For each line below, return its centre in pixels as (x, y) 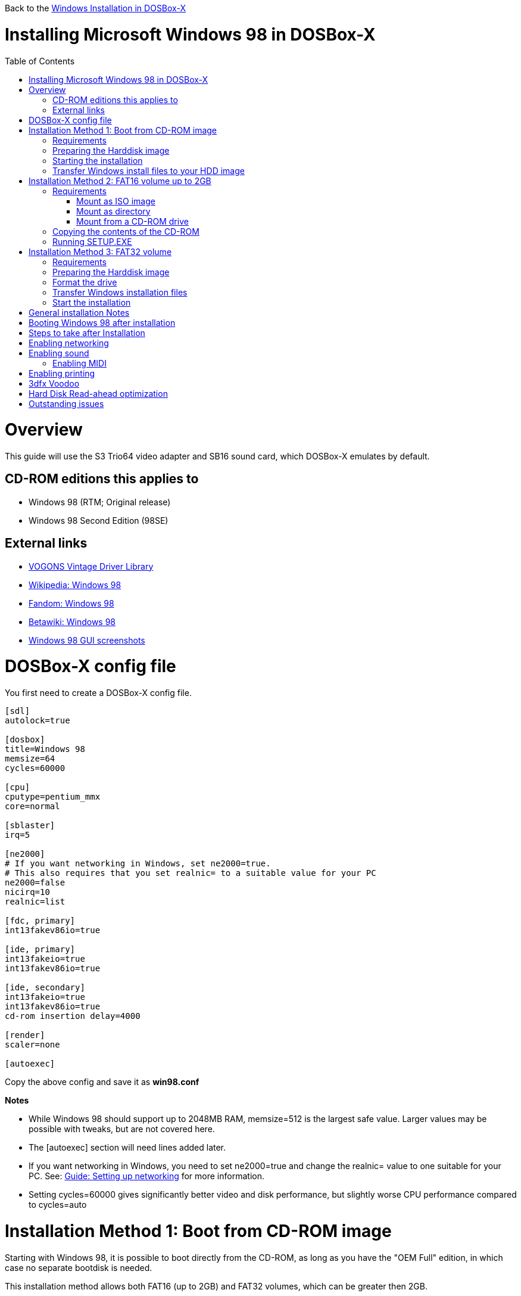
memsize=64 (30, 759)
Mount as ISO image (116, 201)
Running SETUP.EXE (92, 241)
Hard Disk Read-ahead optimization (98, 393)
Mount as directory (113, 211)
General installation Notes (79, 312)
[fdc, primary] (40, 921)
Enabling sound (59, 353)
